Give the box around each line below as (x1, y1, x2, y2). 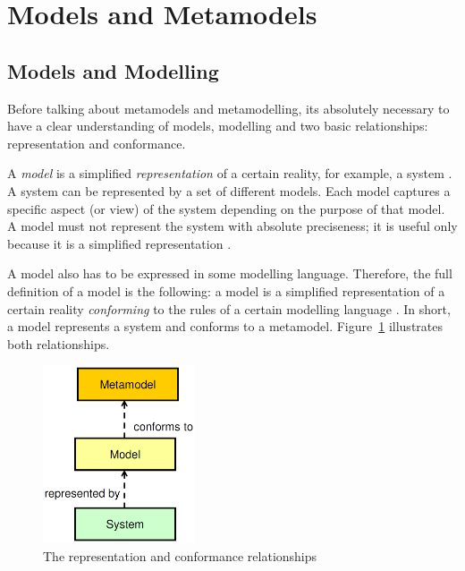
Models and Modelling (7, 56, 219, 84)
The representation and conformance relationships (43, 546, 317, 565)
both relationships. (7, 334, 110, 353)
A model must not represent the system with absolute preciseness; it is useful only (7, 217, 458, 235)
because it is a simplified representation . (7, 234, 232, 252)
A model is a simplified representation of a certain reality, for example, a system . (7, 164, 452, 183)
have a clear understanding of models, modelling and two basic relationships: (7, 116, 428, 135)
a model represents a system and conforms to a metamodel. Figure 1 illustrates (7, 317, 443, 336)
